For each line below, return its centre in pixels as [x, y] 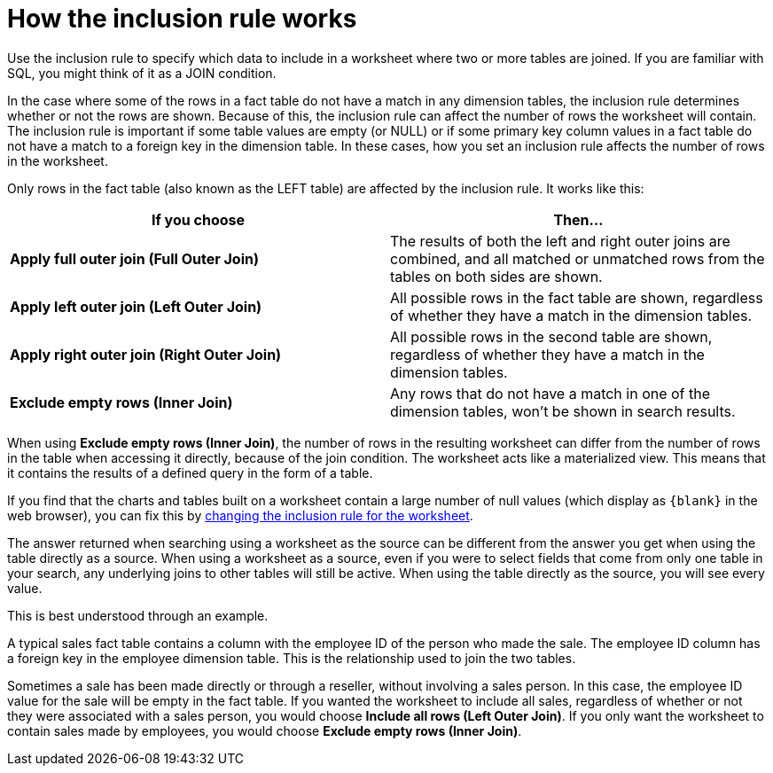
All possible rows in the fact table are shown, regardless [577, 297]
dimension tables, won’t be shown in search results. [563, 411]
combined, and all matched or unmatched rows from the [578, 258]
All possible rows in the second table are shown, [551, 336]
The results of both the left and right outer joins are [560, 241]
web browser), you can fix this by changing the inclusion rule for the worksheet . [240, 515]
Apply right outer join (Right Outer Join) [146, 354]
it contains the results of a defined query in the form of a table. [190, 472]
